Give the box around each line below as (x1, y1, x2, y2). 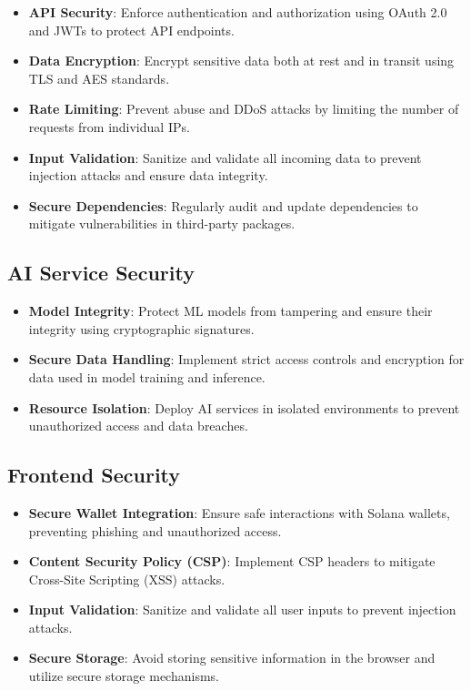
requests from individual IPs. (28, 117, 190, 136)
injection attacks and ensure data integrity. (28, 166, 268, 185)
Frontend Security (7, 461, 181, 489)
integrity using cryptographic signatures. (28, 319, 255, 338)
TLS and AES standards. (28, 68, 170, 87)
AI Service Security (7, 259, 195, 287)
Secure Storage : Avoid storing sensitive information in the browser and (28, 648, 436, 667)
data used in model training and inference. (28, 367, 266, 386)
